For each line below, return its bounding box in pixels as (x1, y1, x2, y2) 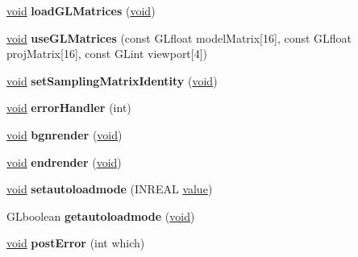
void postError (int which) (6, 234, 145, 251)
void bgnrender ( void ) (6, 126, 123, 143)
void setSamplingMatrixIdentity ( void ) (6, 72, 218, 89)
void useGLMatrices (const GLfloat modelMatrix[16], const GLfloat (6, 29, 352, 46)
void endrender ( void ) (6, 153, 122, 170)
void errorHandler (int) (6, 99, 131, 116)
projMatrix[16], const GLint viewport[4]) (6, 45, 208, 62)
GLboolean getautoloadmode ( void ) (6, 207, 195, 224)
